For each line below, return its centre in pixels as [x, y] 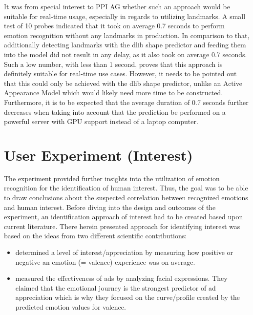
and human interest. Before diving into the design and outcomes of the [110, 207]
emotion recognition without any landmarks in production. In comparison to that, [127, 35]
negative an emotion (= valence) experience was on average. [105, 262]
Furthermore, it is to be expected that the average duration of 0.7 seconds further [126, 102]
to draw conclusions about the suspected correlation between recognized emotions [126, 198]
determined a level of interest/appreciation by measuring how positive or [124, 252]
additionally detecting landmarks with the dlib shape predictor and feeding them [125, 45]
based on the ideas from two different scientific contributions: [95, 236]
